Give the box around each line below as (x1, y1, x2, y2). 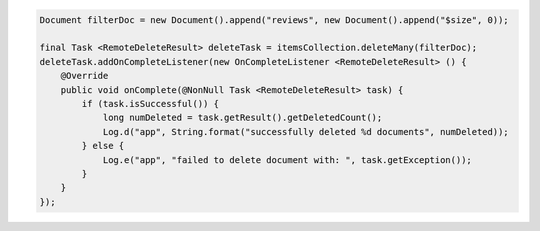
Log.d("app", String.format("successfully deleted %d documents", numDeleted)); (102, 126, 509, 137)
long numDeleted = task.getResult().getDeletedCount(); (102, 112, 383, 124)
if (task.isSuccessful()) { (81, 98, 220, 109)
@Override (60, 70, 109, 82)
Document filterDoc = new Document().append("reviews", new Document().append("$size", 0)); (39, 14, 509, 25)
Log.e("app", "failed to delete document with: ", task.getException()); (102, 154, 472, 165)
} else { (81, 140, 125, 152)
